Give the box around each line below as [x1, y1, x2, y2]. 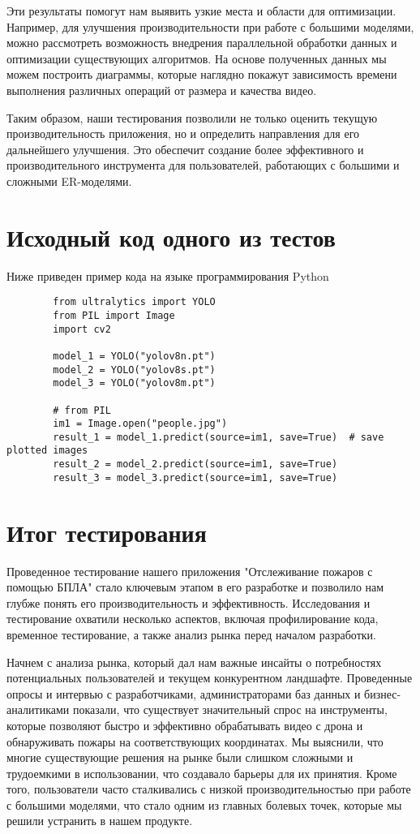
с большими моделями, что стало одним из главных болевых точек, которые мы [6, 796, 402, 813]
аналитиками [6, 701, 70, 718]
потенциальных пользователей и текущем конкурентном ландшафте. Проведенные [6, 669, 413, 686]
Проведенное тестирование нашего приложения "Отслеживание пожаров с [6, 562, 373, 579]
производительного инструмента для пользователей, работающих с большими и [6, 157, 400, 174]
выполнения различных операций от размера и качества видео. [6, 81, 317, 98]
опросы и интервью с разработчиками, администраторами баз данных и [6, 685, 361, 702]
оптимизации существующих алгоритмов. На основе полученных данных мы [6, 49, 387, 67]
